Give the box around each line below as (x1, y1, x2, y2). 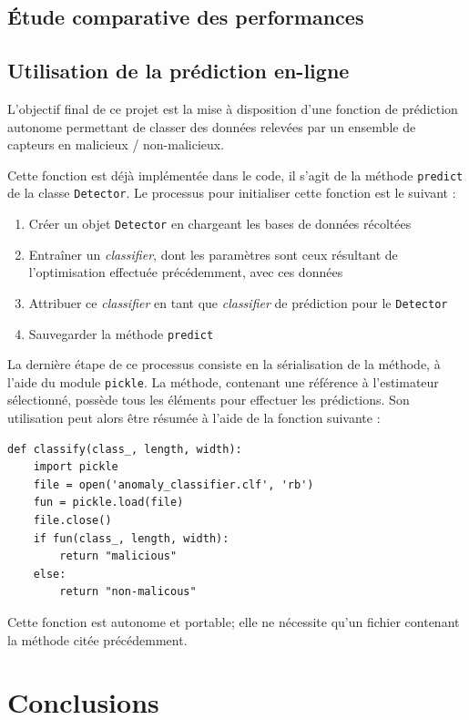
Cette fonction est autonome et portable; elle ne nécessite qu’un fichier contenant (7, 612, 460, 632)
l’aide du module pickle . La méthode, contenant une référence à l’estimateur (7, 372, 439, 391)
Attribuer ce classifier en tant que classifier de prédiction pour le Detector (28, 293, 448, 312)
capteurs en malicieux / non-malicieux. (7, 135, 225, 154)
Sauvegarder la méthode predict (28, 324, 214, 343)
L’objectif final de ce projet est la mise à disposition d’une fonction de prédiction (7, 98, 458, 118)
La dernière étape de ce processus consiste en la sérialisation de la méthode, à (7, 355, 441, 374)
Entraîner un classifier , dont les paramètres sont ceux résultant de (28, 244, 398, 263)
